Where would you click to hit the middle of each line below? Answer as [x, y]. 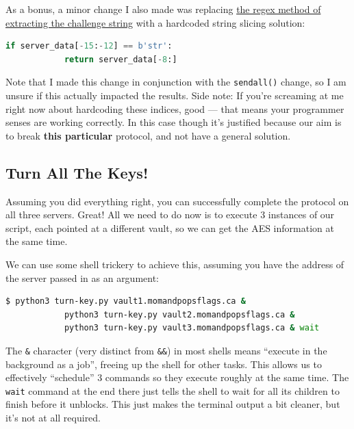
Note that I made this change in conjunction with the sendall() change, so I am [176, 82]
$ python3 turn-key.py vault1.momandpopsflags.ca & [126, 301]
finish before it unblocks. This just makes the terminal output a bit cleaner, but [173, 404]
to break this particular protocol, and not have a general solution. [148, 135]
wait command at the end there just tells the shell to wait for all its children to [173, 390]
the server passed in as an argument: [83, 277]
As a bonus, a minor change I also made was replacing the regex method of [163, 9]
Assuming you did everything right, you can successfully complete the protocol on [177, 201]
